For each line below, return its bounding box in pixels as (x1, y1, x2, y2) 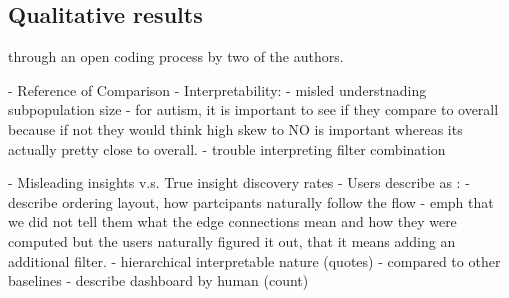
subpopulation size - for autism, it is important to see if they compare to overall (8, 99, 499, 120)
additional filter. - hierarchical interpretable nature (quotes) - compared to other (8, 250, 501, 271)
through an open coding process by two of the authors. (8, 46, 344, 67)
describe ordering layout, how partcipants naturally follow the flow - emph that (8, 191, 494, 212)
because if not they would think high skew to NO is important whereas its (8, 118, 463, 139)
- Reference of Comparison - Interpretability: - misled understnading (8, 79, 427, 100)
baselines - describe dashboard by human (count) (8, 270, 309, 291)
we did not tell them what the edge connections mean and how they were (8, 211, 457, 232)
